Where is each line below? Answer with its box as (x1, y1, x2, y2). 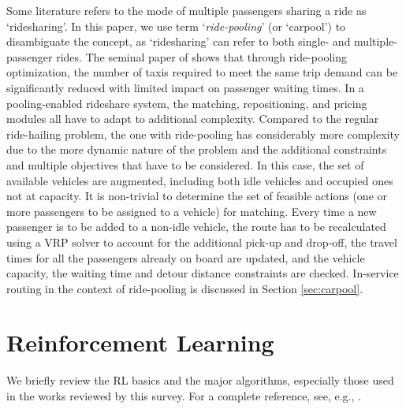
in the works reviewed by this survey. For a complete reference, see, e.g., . (6, 388, 361, 403)
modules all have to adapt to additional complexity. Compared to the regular (6, 110, 379, 127)
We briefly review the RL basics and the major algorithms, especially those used (6, 372, 394, 389)
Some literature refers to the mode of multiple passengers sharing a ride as (6, 2, 367, 18)
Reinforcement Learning (6, 326, 274, 359)
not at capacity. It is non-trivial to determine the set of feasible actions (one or (6, 188, 388, 204)
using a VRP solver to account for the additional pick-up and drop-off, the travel (6, 233, 397, 250)
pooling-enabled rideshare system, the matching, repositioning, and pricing (6, 95, 367, 111)
